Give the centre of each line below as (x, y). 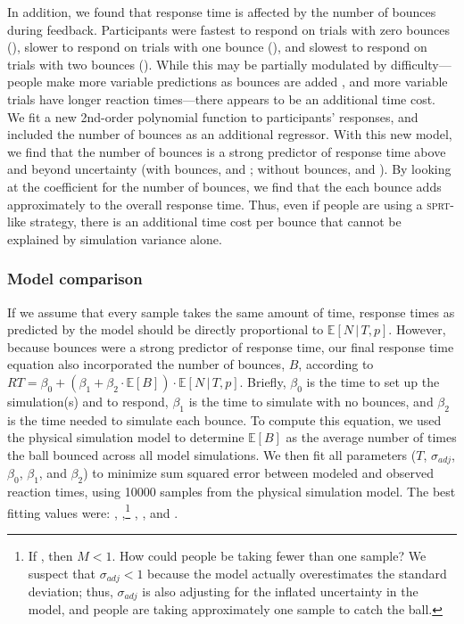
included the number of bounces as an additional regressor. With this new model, (230, 134)
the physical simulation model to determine (126, 437)
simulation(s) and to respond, (88, 401)
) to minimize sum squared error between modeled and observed (259, 473)
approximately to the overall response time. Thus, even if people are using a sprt (229, 204)
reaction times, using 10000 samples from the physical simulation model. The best (232, 492)
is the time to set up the (373, 381)
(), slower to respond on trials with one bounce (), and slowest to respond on (217, 47)
